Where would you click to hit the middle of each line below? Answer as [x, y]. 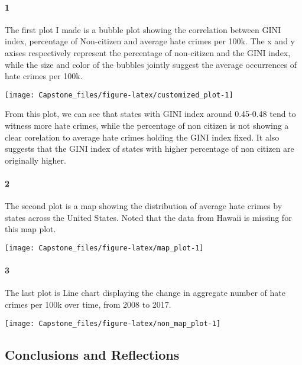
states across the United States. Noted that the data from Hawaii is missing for [148, 217]
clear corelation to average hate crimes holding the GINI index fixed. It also [142, 137]
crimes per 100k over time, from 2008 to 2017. [88, 304]
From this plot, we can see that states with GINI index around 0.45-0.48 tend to [150, 114]
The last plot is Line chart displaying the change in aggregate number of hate [145, 293]
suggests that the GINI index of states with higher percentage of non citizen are [150, 149]
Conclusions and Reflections [92, 354]
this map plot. [30, 229]
